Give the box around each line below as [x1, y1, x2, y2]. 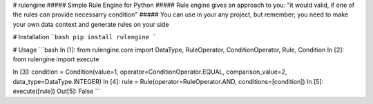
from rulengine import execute [12, 55, 99, 63]
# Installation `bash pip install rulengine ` [12, 33, 157, 41]
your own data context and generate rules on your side [12, 20, 169, 28]
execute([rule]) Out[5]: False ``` [12, 87, 102, 96]
